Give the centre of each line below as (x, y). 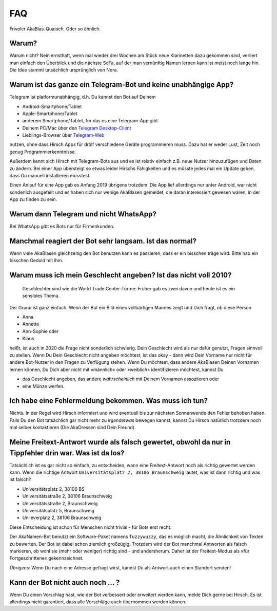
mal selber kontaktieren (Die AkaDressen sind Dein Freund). (73, 428)
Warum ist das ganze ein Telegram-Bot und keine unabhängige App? (122, 85)
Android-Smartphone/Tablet (52, 106)
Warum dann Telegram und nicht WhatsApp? (83, 214)
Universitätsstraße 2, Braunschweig (60, 503)
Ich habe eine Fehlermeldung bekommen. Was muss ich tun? (108, 401)
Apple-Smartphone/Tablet (50, 114)
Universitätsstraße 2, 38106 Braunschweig (67, 496)
